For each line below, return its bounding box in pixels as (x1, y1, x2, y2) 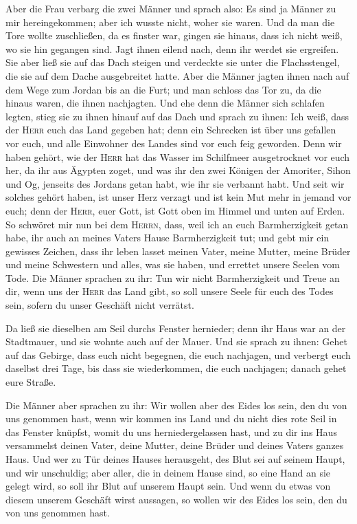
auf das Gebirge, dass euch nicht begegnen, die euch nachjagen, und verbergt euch (5, 347, 351, 362)
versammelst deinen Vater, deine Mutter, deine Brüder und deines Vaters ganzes (5, 438, 344, 452)
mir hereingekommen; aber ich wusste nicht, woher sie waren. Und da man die (5, 14, 335, 29)
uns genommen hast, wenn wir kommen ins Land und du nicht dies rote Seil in (5, 411, 337, 426)
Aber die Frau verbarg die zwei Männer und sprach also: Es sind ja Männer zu (5, 1, 336, 15)
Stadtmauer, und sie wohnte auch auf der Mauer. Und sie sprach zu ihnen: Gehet (5, 334, 347, 349)
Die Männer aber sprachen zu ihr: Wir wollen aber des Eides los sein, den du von (5, 397, 347, 412)
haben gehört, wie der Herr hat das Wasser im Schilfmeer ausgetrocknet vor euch (5, 149, 350, 164)
